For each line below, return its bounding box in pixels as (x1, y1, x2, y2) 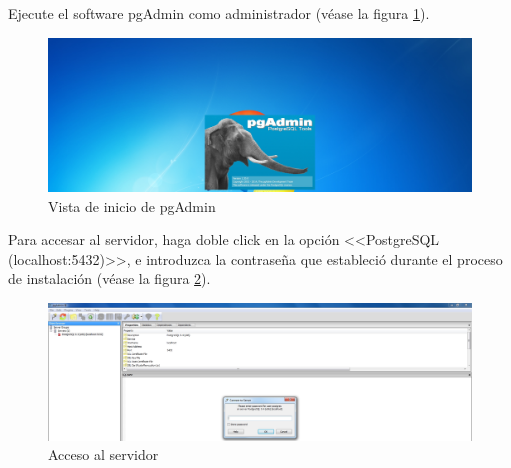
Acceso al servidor (48, 444, 159, 465)
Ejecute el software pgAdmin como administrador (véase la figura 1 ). (8, 3, 430, 23)
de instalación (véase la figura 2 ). (8, 268, 211, 289)
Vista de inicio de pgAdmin (48, 195, 216, 216)
